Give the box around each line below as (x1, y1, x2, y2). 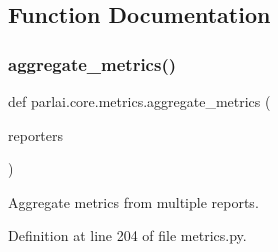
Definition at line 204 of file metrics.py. (8, 225, 247, 246)
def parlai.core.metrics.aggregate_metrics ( (8, 91, 271, 111)
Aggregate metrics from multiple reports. (8, 191, 259, 212)
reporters (8, 124, 64, 145)
